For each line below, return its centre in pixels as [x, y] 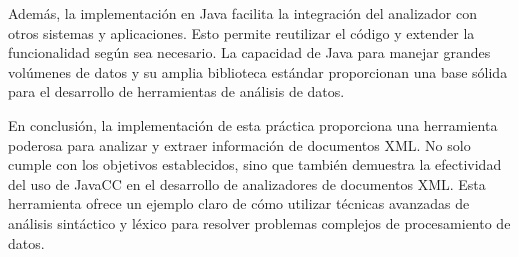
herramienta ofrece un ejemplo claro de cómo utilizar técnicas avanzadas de [239, 203]
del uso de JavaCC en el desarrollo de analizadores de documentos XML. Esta [247, 183]
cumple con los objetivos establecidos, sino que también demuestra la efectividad [255, 164]
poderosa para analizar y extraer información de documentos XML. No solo [239, 144]
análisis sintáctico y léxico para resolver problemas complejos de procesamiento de [259, 222]
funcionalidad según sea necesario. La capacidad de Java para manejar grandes [249, 52]
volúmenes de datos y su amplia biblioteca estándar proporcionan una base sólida [258, 71]
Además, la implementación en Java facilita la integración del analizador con [242, 13]
